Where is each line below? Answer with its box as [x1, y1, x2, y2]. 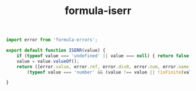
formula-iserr [64, 4, 132, 17]
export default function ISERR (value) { [6, 48, 106, 54]
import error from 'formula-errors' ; [6, 37, 98, 43]
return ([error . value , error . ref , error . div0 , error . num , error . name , [16, 64, 192, 69]
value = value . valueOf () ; [16, 58, 80, 64]
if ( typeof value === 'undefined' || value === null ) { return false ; [16, 52, 192, 59]
